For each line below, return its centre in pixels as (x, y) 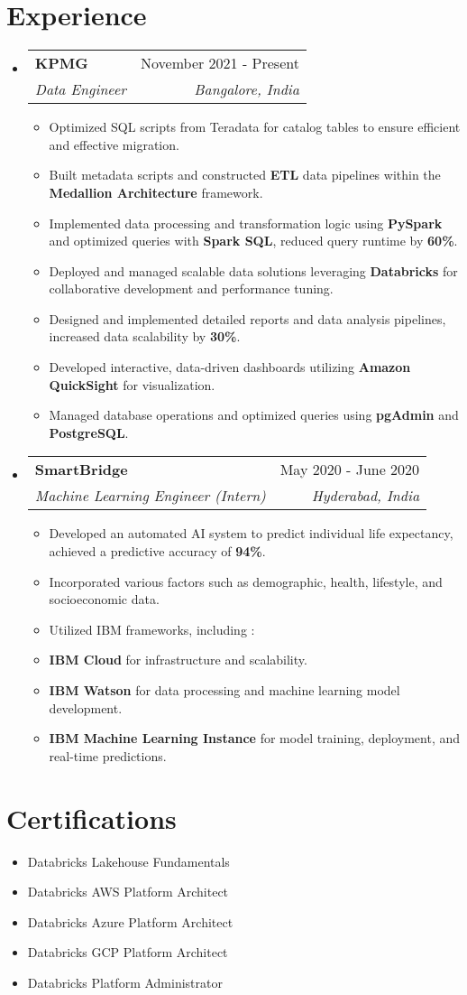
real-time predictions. (108, 755)
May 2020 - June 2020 (350, 470)
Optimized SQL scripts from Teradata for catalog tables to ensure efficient (255, 127)
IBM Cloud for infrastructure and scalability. (178, 660)
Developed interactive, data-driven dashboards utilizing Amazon (230, 367)
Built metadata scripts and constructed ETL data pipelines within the (245, 175)
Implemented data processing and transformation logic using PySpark (246, 223)
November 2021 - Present (220, 63)
